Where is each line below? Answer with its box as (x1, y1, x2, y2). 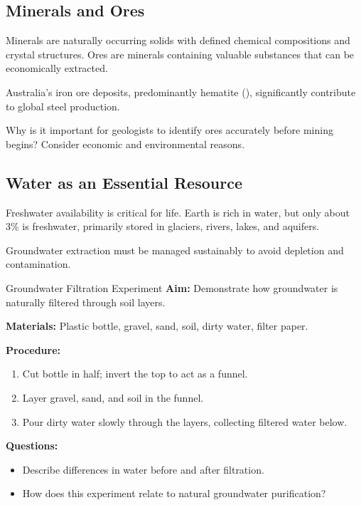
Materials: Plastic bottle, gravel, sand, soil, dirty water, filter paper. (6, 318, 308, 333)
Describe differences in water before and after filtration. (22, 462, 264, 477)
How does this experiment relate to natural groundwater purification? (22, 486, 326, 501)
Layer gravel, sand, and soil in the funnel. (22, 390, 204, 405)
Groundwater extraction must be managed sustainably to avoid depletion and (6, 242, 344, 257)
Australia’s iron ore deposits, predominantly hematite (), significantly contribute (6, 84, 356, 99)
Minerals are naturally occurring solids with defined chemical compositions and (6, 33, 350, 48)
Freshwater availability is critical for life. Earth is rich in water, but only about (6, 204, 350, 219)
